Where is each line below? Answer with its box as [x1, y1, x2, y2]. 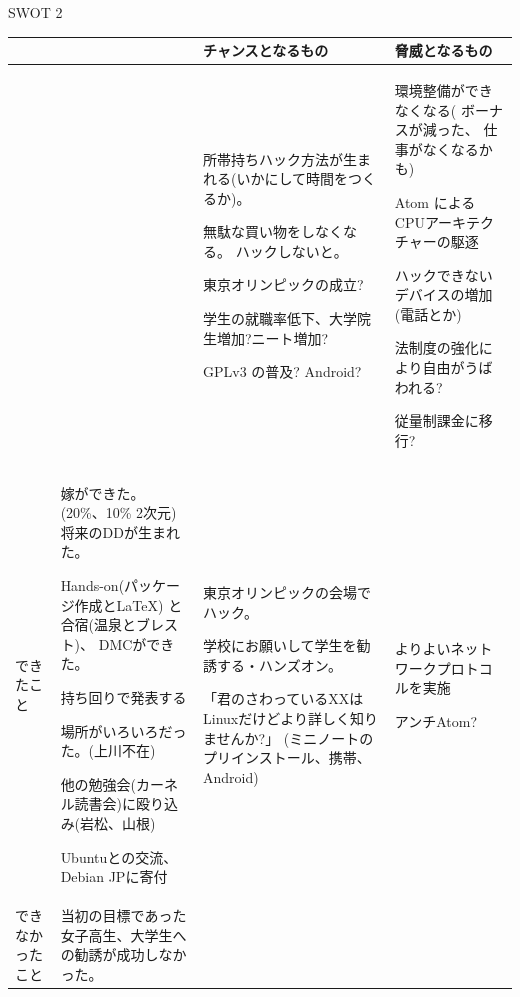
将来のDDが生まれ [60, 521, 181, 542]
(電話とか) [394, 303, 462, 324]
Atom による [394, 191, 476, 212]
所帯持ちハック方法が [203, 148, 344, 169]
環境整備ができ [394, 79, 493, 100]
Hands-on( [60, 575, 125, 596]
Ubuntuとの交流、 [60, 846, 178, 867]
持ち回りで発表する [60, 687, 187, 708]
